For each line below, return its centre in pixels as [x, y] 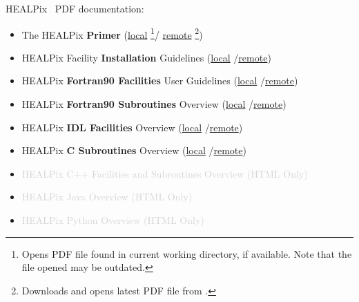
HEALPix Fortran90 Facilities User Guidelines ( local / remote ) [160, 81]
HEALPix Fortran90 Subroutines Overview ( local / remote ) [154, 104]
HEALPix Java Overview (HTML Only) [107, 197]
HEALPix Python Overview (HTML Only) [113, 220]
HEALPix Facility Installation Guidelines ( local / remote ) [146, 57]
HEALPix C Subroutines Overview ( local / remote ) [134, 150]
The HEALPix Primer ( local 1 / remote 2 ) [112, 33]
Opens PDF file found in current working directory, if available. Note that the [187, 253]
